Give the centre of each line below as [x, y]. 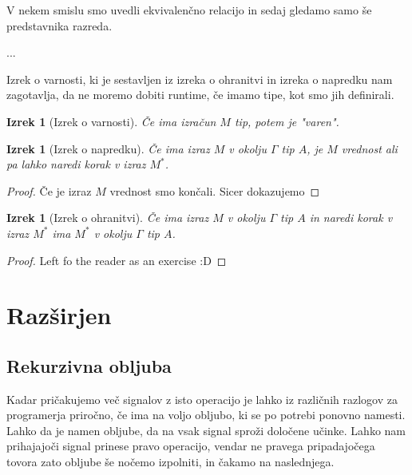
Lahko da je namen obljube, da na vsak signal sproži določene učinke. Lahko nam [206, 430]
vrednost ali [369, 148]
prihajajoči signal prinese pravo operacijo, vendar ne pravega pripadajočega [191, 446]
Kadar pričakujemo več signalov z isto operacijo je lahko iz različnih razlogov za [202, 399]
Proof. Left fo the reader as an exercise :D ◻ [117, 260]
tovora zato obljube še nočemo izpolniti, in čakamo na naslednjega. [170, 462]
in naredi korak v [351, 218]
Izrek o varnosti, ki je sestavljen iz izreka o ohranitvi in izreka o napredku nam [200, 79]
